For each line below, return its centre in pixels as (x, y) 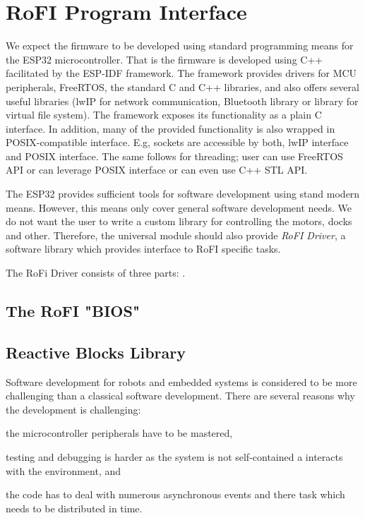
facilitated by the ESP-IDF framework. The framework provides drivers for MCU (181, 73)
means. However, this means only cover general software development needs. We (179, 207)
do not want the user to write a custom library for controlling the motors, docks (179, 221)
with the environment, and (64, 470)
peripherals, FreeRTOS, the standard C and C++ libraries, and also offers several (182, 86)
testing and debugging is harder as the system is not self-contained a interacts (174, 456)
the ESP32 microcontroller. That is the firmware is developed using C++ (164, 59)
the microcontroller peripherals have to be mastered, (119, 433)
